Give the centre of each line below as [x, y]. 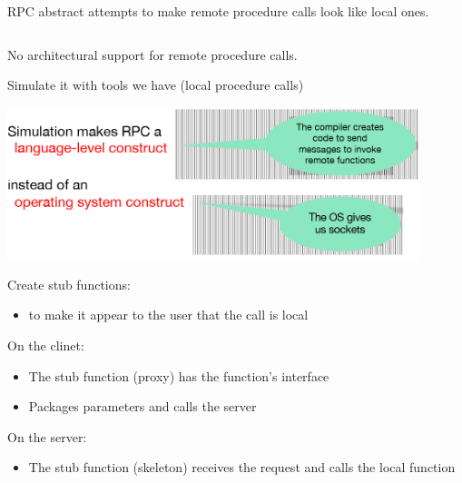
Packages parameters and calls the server [143, 406]
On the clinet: [46, 345]
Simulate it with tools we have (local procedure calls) [156, 85]
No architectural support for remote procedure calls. [152, 54]
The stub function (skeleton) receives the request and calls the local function [242, 467]
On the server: [47, 436]
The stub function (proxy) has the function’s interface [179, 375]
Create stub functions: [69, 284]
